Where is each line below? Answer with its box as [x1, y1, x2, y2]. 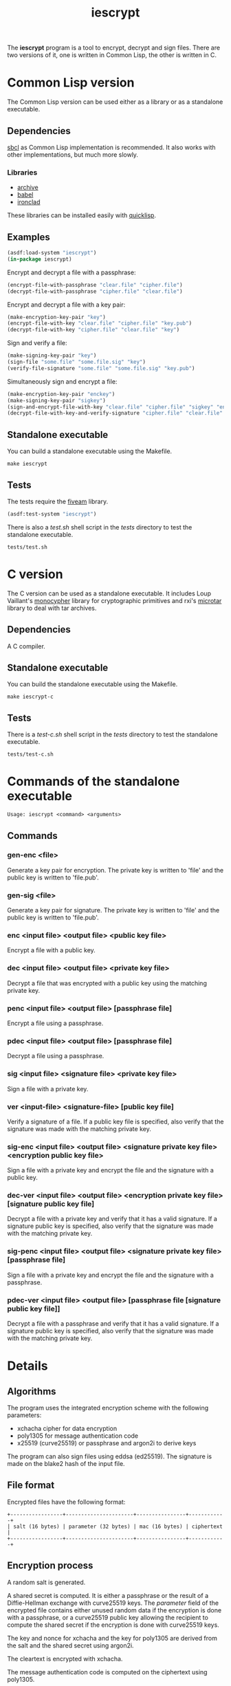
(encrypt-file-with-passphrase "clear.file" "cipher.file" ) [7, 281, 184, 288]
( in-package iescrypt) [7, 256, 72, 263]
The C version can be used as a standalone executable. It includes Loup [7, 589, 212, 598]
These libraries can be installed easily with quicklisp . [7, 211, 157, 219]
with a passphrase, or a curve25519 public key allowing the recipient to [7, 1613, 208, 1621]
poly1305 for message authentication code [16, 1432, 139, 1440]
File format [7, 1480, 55, 1491]
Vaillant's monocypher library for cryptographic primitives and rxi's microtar [7, 596, 222, 604]
